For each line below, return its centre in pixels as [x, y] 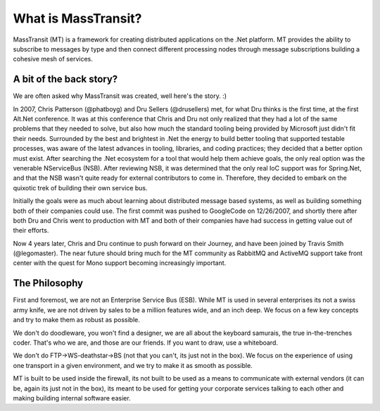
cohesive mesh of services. [53, 59]
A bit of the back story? [65, 79]
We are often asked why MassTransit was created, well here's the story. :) [120, 96]
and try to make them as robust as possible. [76, 320]
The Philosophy [48, 283]
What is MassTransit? [77, 18]
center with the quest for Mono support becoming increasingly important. [120, 263]
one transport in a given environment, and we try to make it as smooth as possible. [133, 365]
